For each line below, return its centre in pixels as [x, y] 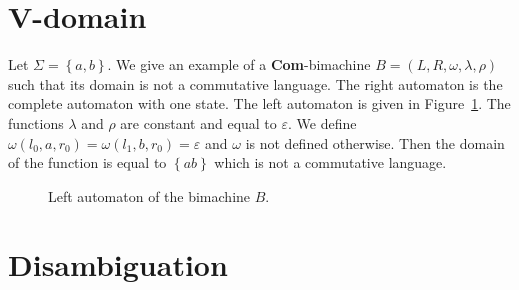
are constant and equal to [198, 122]
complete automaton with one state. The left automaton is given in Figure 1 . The [259, 103]
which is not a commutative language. [330, 162]
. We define [322, 122]
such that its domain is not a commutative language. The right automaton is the [255, 83]
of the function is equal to [87, 162]
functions [36, 122]
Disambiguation [118, 264]
